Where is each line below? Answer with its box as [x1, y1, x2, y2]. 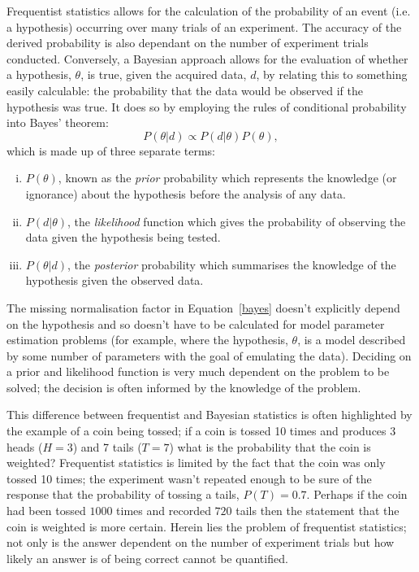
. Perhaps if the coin [306, 486, 408, 503]
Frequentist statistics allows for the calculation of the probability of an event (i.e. [6, 2, 411, 19]
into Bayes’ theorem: [6, 114, 109, 131]
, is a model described [297, 331, 406, 348]
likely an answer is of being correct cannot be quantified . [6, 549, 288, 566]
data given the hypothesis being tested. [25, 229, 221, 246]
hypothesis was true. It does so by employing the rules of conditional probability [6, 98, 407, 115]
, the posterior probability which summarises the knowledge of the [67, 255, 396, 273]
